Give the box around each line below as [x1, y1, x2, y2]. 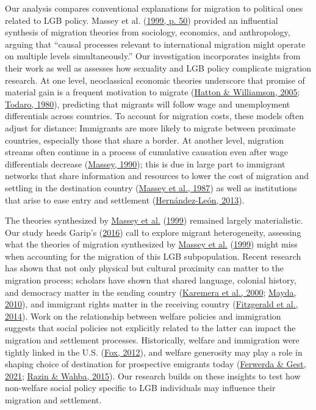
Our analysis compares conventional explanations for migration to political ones [5, 2, 303, 14]
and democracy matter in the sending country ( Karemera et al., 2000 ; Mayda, [5, 285, 296, 298]
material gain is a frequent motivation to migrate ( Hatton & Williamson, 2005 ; [5, 86, 300, 98]
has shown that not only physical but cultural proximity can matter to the [5, 262, 284, 274]
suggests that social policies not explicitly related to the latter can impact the [5, 321, 296, 334]
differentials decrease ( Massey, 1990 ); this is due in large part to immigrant [5, 157, 285, 170]
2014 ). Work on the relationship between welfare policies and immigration [5, 309, 281, 322]
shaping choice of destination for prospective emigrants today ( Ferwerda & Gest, [5, 357, 306, 370]
